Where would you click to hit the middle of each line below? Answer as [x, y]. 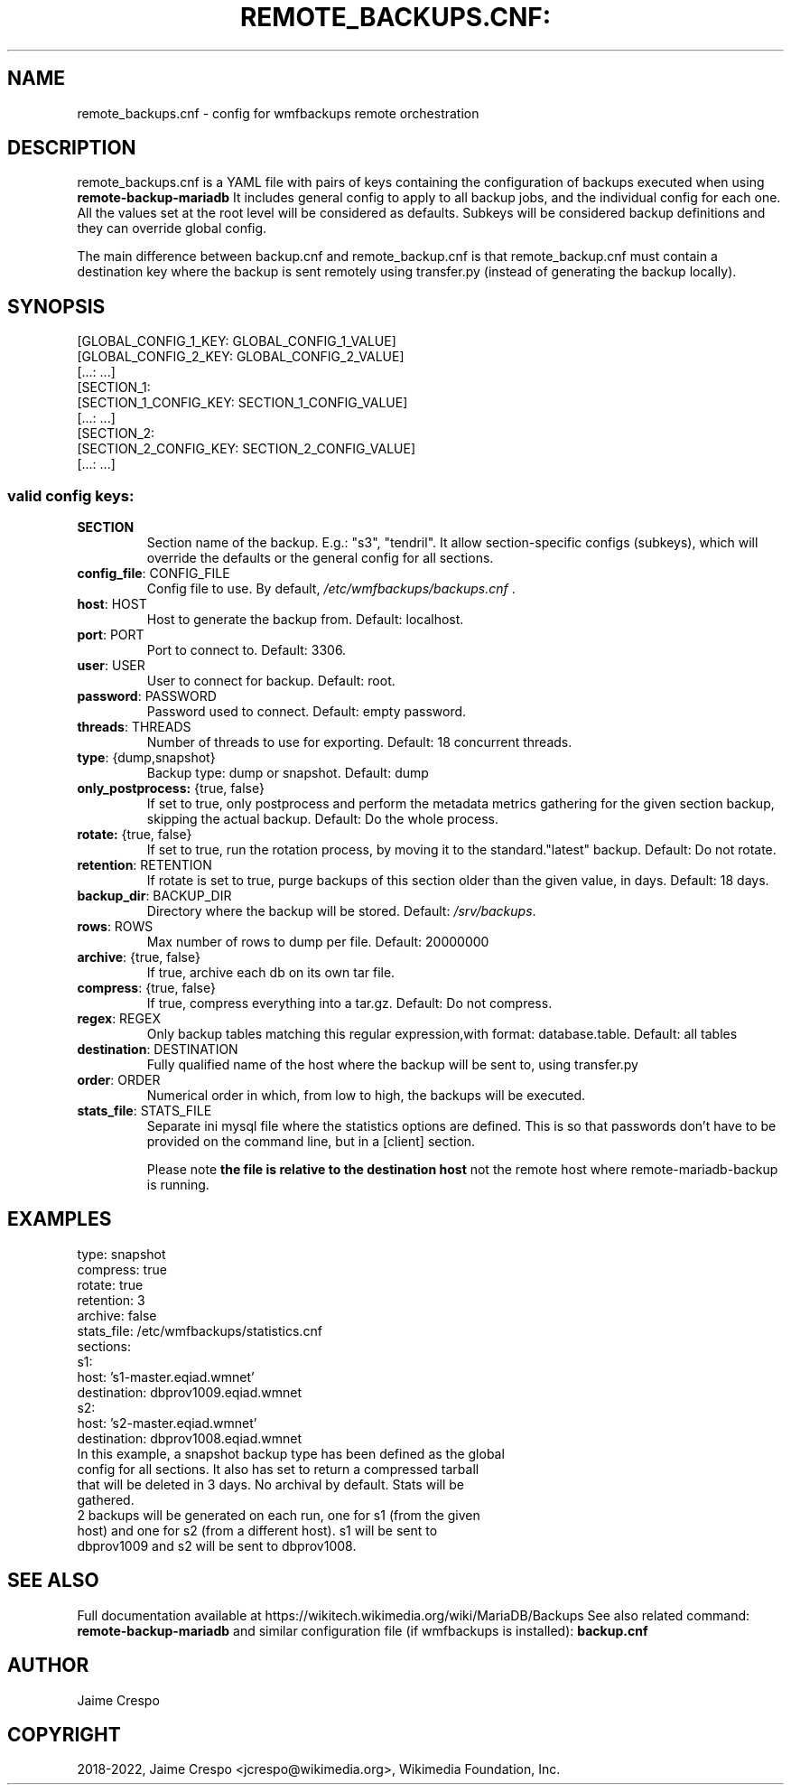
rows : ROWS [115, 927]
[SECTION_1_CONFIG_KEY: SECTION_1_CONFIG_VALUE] [242, 403]
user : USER [111, 666]
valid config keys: [71, 495]
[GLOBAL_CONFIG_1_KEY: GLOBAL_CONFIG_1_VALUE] [237, 341]
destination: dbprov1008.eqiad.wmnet [190, 1438]
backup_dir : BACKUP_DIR [154, 896]
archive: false [117, 1315]
